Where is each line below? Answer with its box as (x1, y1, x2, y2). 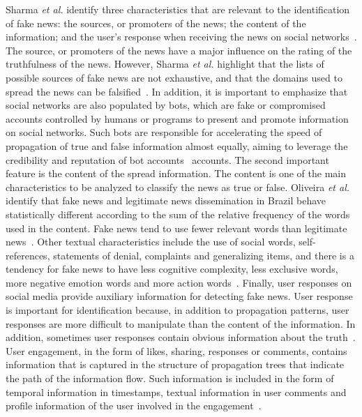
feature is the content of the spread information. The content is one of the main (6, 166, 346, 181)
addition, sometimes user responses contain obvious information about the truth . (6, 330, 356, 344)
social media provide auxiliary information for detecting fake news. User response (6, 289, 353, 303)
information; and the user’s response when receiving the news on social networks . (6, 29, 357, 44)
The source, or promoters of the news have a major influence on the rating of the (6, 43, 352, 57)
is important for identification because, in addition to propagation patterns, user (6, 303, 349, 317)
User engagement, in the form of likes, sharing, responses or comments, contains (6, 343, 347, 358)
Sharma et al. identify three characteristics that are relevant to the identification (6, 2, 350, 16)
